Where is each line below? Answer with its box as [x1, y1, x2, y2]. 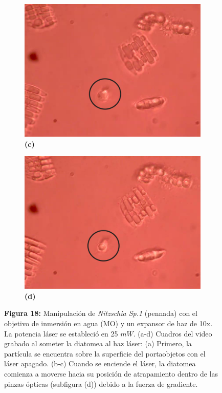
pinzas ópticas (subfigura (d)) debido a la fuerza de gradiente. [4, 378, 198, 389]
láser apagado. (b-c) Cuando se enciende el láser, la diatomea [4, 358, 196, 369]
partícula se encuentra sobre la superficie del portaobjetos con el [4, 348, 206, 359]
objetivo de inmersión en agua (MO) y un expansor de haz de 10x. [4, 317, 213, 328]
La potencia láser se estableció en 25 [4, 328, 118, 339]
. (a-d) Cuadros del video [133, 328, 212, 339]
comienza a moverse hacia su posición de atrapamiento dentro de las [4, 368, 218, 379]
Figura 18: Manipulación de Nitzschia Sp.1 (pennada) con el [4, 308, 197, 319]
